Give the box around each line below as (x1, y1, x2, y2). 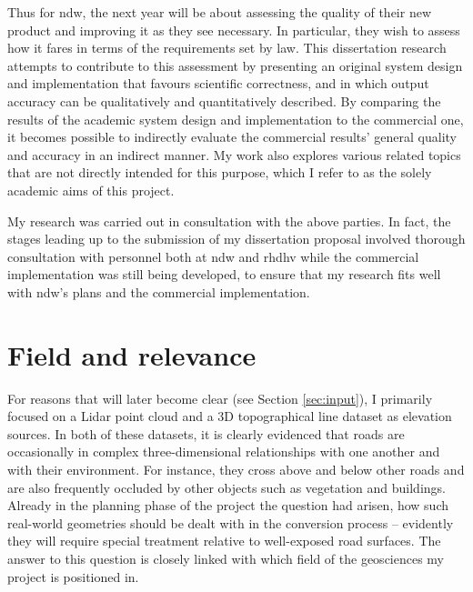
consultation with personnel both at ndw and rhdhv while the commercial (7, 246, 419, 266)
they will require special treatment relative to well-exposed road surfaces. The (7, 531, 441, 550)
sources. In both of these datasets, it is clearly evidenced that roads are (7, 424, 405, 443)
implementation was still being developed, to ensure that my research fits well (7, 265, 441, 284)
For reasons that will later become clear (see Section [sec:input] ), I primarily (7, 388, 433, 407)
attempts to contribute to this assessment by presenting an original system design (7, 55, 463, 75)
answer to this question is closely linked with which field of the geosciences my (7, 548, 445, 567)
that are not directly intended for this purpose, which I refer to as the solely (7, 163, 432, 182)
